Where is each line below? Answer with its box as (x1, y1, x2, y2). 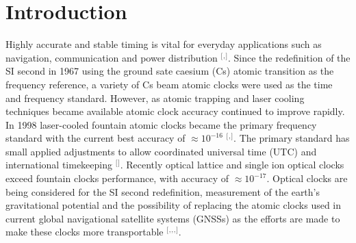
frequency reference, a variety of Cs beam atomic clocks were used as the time (5, 77, 333, 91)
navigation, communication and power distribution (5, 50, 218, 64)
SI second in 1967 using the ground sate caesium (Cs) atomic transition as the (5, 64, 334, 78)
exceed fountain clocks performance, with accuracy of (5, 171, 229, 186)
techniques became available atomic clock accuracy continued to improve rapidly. (5, 104, 345, 118)
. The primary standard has (233, 131, 350, 145)
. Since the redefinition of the (227, 50, 351, 64)
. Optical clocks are (266, 171, 348, 186)
